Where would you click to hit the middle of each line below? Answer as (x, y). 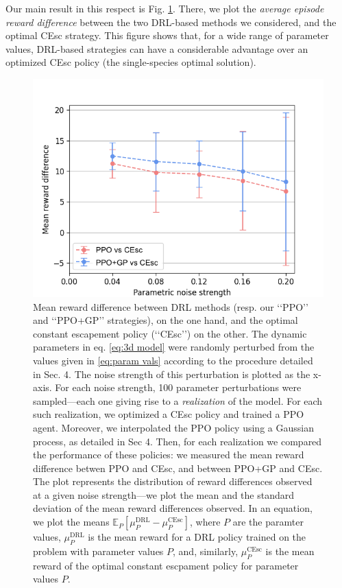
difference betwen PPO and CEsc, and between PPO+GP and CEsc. (178, 468)
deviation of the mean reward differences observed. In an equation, (173, 508)
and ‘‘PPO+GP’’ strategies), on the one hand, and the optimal (166, 320)
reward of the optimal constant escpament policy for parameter (166, 565)
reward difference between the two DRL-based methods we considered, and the (171, 22)
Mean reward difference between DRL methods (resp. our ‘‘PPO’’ (171, 306)
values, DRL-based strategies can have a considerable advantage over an (157, 48)
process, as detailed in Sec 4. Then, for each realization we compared (178, 441)
